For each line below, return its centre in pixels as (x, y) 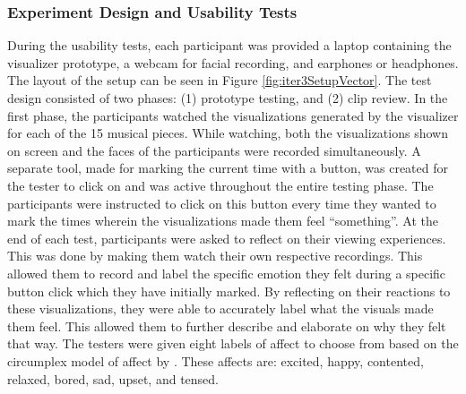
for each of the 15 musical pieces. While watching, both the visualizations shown (228, 133)
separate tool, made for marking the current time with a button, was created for (228, 168)
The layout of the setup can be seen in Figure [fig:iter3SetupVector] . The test (220, 80)
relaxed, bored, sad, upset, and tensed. (113, 378)
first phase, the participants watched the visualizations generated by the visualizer (233, 115)
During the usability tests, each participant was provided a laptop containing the (229, 45)
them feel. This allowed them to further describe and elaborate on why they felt (227, 325)
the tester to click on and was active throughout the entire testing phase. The (220, 185)
